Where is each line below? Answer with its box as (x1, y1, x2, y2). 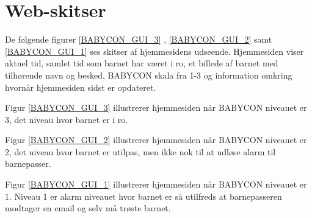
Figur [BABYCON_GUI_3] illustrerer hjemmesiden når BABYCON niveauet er (5, 101, 307, 114)
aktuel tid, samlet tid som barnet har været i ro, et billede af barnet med (5, 57, 278, 69)
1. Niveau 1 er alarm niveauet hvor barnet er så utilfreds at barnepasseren (5, 189, 282, 202)
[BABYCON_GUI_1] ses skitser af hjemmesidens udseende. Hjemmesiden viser (5, 44, 304, 57)
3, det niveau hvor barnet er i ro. (5, 113, 128, 125)
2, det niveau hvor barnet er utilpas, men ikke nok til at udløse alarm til (5, 145, 276, 158)
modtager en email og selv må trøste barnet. (5, 202, 171, 214)
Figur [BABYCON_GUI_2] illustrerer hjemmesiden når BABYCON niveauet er (5, 133, 307, 146)
